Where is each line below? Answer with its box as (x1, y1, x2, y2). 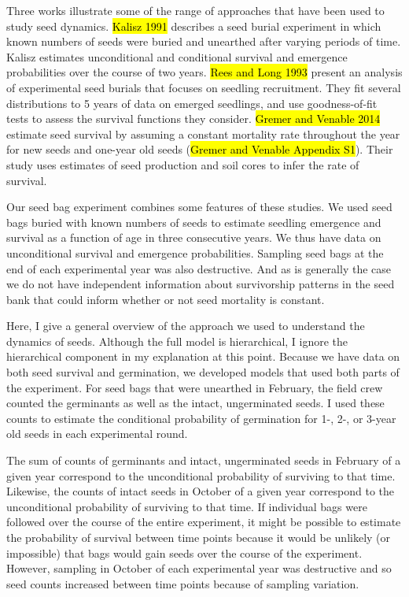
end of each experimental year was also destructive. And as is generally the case (6, 260, 391, 276)
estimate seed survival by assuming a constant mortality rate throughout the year (6, 125, 400, 142)
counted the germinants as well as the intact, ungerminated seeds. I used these (6, 395, 385, 411)
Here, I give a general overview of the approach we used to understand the (6, 317, 365, 334)
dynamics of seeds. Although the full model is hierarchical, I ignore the (6, 332, 348, 349)
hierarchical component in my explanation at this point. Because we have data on (6, 348, 400, 365)
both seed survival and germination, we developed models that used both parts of (6, 364, 400, 380)
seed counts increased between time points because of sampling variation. (6, 575, 359, 591)
